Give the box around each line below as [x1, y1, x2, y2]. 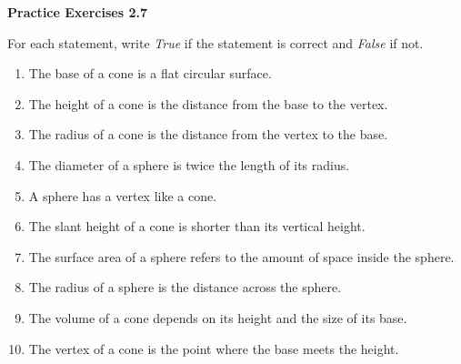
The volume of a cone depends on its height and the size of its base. [28, 308, 407, 327]
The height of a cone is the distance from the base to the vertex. [28, 94, 388, 113]
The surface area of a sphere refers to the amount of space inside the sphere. [28, 247, 455, 266]
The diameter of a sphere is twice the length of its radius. [28, 155, 350, 174]
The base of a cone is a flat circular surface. [28, 64, 272, 83]
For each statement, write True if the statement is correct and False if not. [7, 33, 424, 52]
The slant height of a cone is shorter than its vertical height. [28, 217, 366, 236]
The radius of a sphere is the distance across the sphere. [28, 278, 342, 297]
